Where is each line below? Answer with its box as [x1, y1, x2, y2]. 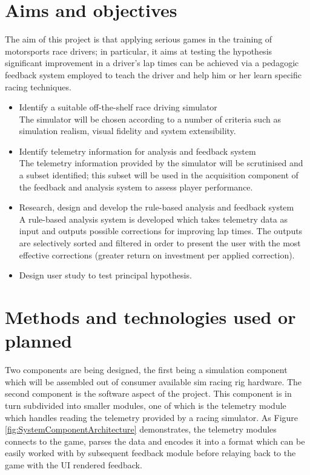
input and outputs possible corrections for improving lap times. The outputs [19, 224, 303, 237]
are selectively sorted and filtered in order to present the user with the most [19, 237, 301, 249]
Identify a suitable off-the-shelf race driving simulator [19, 101, 217, 113]
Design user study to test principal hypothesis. [19, 269, 192, 281]
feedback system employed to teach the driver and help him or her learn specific [5, 68, 302, 81]
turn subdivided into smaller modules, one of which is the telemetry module [5, 399, 286, 411]
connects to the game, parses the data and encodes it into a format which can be [5, 434, 305, 447]
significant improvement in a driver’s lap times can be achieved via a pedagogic [5, 56, 299, 69]
